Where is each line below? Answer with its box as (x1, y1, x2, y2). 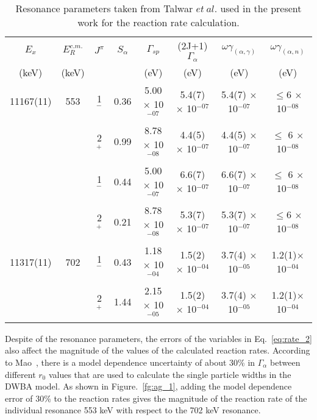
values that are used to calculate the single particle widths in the (48, 368, 291, 380)
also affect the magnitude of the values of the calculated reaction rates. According (5, 344, 310, 357)
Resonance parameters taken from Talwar (15, 1, 193, 15)
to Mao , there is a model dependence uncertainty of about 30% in (5, 355, 255, 368)
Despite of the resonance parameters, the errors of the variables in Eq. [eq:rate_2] (5, 332, 312, 344)
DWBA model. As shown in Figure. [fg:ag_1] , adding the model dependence (5, 380, 292, 393)
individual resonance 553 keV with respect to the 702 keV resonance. (5, 404, 261, 416)
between (270, 355, 301, 368)
